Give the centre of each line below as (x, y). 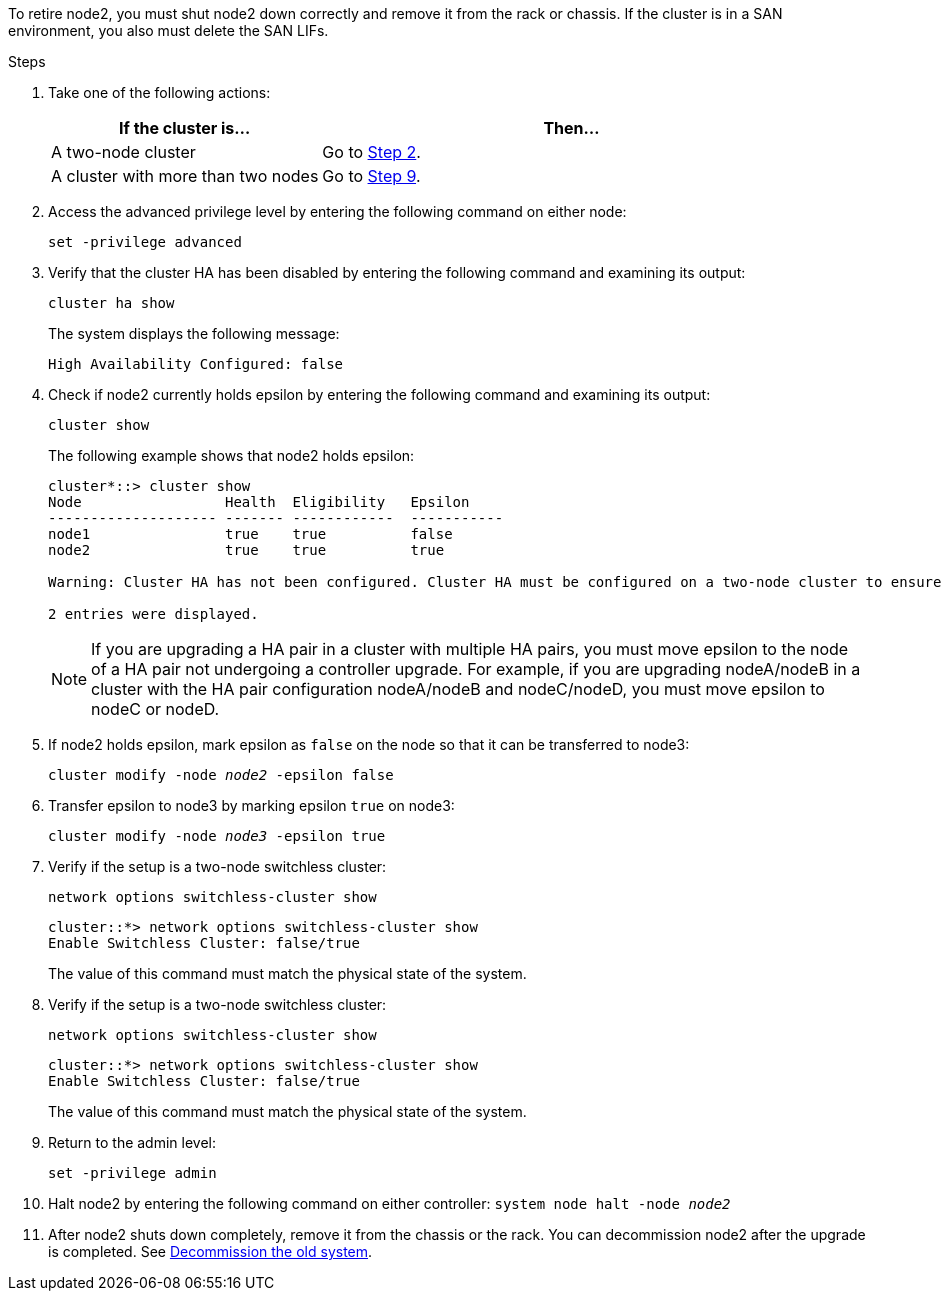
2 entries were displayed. (153, 614)
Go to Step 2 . (371, 152)
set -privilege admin (132, 1173)
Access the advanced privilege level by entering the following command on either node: (337, 211)
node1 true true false (250, 534)
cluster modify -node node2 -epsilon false (221, 775)
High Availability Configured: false (196, 364)
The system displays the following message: (194, 333)
